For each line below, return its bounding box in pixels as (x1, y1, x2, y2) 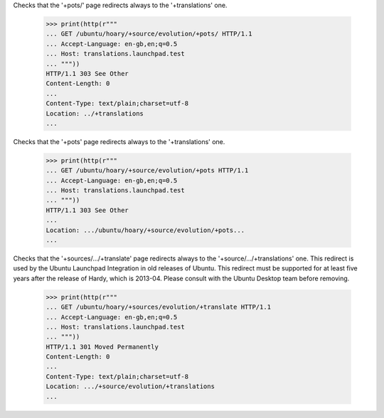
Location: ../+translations (46, 109, 144, 117)
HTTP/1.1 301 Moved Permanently (46, 343, 159, 351)
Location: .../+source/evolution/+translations (46, 383, 215, 390)
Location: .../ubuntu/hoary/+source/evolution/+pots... (46, 226, 245, 234)
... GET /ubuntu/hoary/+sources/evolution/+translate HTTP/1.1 (46, 303, 272, 312)
